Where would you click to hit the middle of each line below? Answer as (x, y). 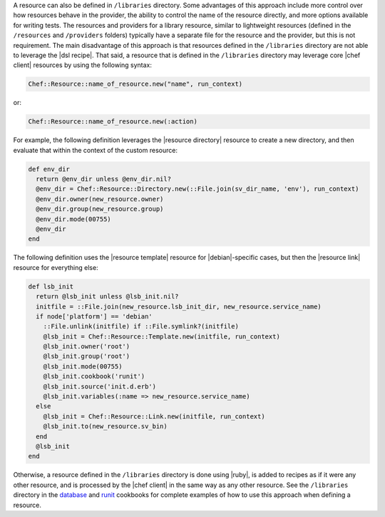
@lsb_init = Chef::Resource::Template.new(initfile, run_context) (162, 336)
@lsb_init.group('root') (87, 356)
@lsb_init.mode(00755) (83, 366)
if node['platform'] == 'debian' (94, 316)
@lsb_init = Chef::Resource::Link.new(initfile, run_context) (154, 416)
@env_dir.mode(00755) (74, 219)
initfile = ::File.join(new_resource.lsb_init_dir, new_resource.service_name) (179, 306)
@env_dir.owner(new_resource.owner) (100, 199)
